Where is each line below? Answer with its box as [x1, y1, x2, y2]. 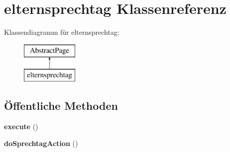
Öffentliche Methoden [4, 98, 118, 113]
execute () [4, 121, 38, 132]
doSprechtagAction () [4, 138, 78, 148]
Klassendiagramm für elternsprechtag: [4, 27, 119, 37]
